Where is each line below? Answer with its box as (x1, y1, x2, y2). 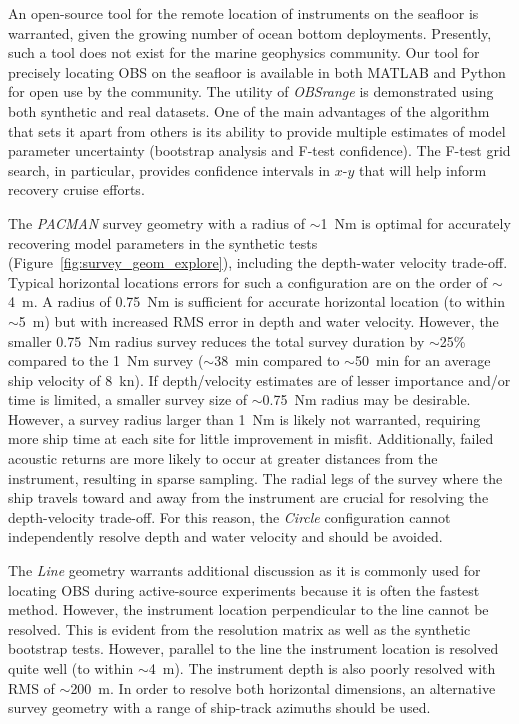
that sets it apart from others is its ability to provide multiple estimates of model (8, 120, 506, 141)
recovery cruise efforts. (8, 179, 145, 200)
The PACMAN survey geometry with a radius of (8, 212, 306, 233)
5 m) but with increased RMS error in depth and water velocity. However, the (18, 310, 499, 331)
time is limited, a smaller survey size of (8, 389, 248, 410)
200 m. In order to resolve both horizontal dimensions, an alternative (70, 677, 496, 698)
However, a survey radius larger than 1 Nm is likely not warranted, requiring (8, 408, 481, 429)
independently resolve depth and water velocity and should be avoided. (8, 526, 443, 547)
